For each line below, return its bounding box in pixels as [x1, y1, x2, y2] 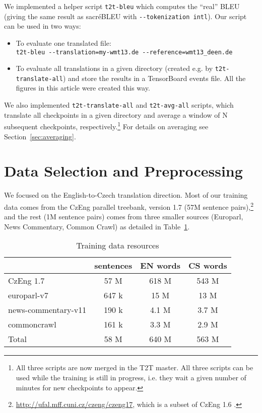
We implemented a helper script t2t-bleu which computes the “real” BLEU [4, 1, 240, 11]
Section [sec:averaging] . [4, 131, 76, 141]
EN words [140, 260, 180, 272]
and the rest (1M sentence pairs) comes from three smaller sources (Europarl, [4, 211, 243, 222]
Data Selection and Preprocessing [4, 160, 243, 181]
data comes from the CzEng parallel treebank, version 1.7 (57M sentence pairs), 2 [4, 200, 253, 212]
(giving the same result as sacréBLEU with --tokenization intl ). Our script [4, 11, 247, 21]
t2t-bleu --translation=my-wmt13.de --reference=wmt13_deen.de [16, 48, 233, 56]
